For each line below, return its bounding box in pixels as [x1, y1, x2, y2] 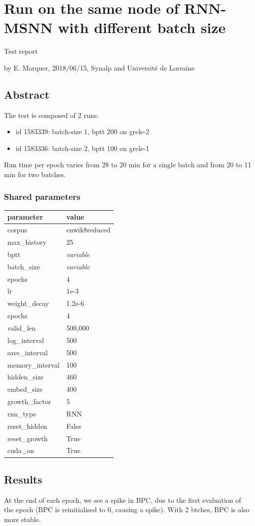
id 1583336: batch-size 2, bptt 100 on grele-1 [15, 143, 149, 153]
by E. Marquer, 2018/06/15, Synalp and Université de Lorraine [4, 62, 195, 73]
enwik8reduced [66, 225, 111, 235]
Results [4, 471, 42, 487]
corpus [7, 225, 27, 235]
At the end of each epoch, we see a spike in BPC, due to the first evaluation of [4, 494, 241, 505]
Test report [4, 46, 38, 56]
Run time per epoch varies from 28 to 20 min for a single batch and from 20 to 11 [4, 159, 252, 170]
